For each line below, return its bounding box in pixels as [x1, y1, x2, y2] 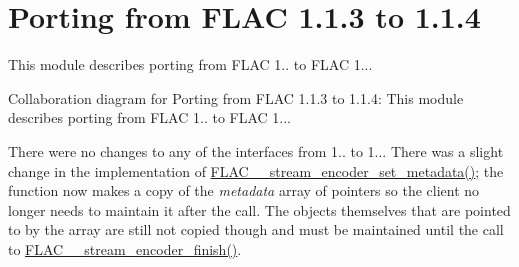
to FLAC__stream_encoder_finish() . [8, 238, 242, 259]
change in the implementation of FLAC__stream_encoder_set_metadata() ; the [8, 160, 504, 181]
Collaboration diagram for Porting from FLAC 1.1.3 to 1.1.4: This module [8, 87, 464, 108]
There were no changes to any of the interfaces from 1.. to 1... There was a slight [8, 140, 504, 161]
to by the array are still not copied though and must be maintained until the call [8, 219, 504, 240]
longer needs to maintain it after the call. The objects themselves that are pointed [8, 199, 511, 220]
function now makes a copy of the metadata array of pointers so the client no [8, 180, 480, 201]
